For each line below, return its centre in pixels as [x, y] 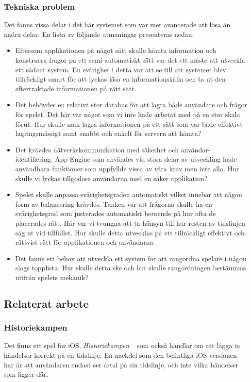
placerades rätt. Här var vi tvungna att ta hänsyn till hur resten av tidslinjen [130, 223]
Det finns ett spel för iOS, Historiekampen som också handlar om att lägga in [122, 345]
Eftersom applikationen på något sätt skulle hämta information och [116, 50]
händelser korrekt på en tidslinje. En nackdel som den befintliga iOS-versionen [120, 355]
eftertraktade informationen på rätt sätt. [76, 88]
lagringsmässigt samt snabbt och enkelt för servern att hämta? [108, 133]
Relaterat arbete [46, 303]
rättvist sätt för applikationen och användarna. [85, 242]
